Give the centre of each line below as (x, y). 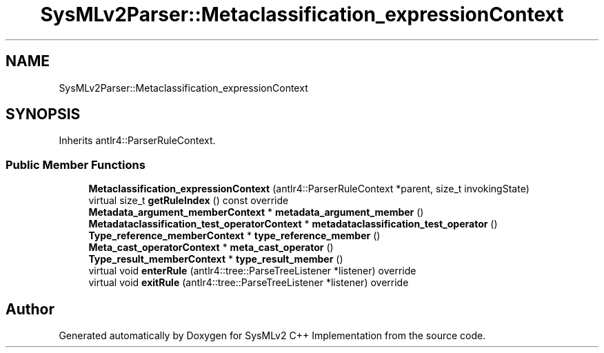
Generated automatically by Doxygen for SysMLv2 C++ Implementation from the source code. (272, 336)
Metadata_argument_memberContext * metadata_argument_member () (256, 212)
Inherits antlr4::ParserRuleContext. (137, 141)
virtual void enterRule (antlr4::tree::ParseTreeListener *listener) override (252, 271)
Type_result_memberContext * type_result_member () (216, 259)
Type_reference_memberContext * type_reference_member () (234, 236)
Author (30, 309)
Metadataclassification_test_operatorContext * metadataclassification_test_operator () (293, 224)
